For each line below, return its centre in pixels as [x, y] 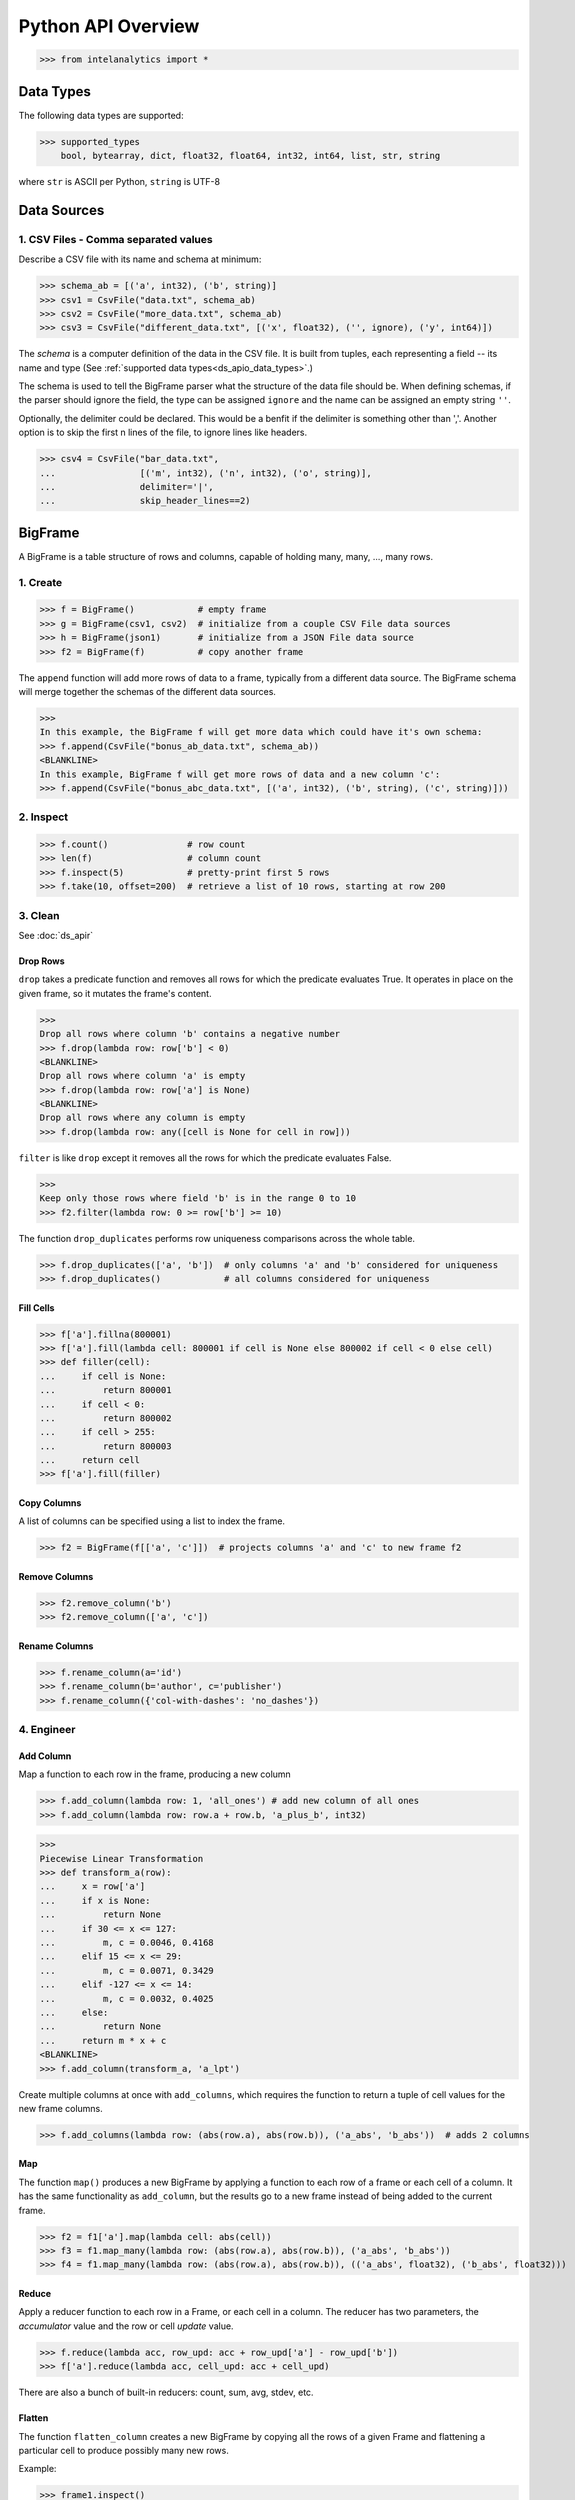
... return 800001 [105, 1390]
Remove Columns [56, 1577]
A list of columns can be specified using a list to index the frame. [151, 1521]
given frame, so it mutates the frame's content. [115, 993]
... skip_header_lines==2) [145, 501]
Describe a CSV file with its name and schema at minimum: [140, 259]
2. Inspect [43, 817]
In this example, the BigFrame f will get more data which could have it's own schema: [261, 732]
